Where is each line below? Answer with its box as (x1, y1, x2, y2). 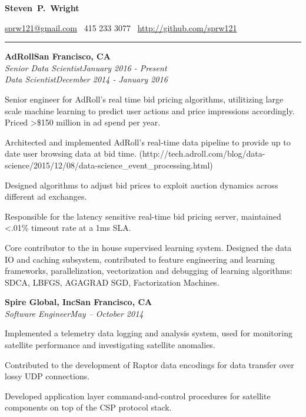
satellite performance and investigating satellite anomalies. (5, 339, 215, 351)
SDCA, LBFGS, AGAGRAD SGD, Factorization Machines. (5, 276, 219, 288)
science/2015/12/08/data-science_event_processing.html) (5, 158, 213, 171)
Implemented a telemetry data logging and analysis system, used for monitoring (5, 327, 292, 339)
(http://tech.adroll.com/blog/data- (139, 147, 265, 160)
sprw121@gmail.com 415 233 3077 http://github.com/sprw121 (5, 21, 237, 34)
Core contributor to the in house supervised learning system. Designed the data (5, 241, 292, 253)
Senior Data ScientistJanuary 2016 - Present (5, 61, 167, 74)
